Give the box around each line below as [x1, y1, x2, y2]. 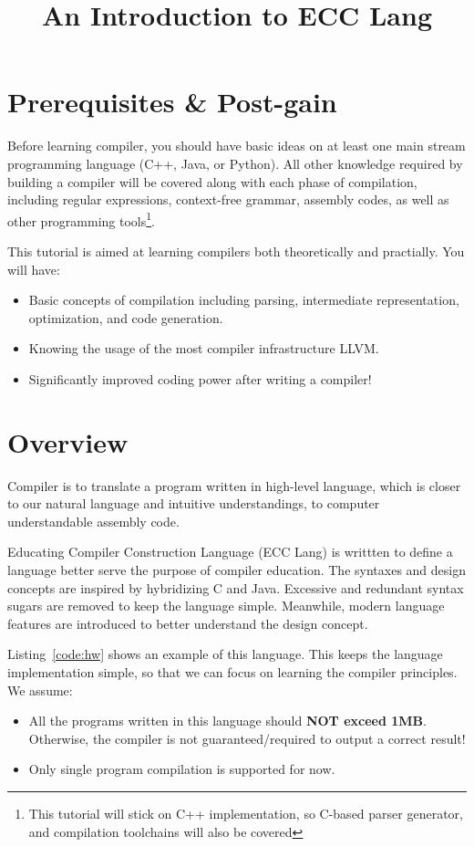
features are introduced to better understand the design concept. [7, 613, 368, 633]
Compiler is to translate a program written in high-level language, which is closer [7, 476, 461, 495]
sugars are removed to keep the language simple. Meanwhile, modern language [7, 596, 445, 615]
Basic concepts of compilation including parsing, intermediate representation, [28, 290, 459, 309]
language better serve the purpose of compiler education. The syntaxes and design [7, 560, 466, 579]
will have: [7, 259, 60, 278]
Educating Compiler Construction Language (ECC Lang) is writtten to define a [7, 542, 453, 561]
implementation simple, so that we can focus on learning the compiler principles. [7, 662, 458, 681]
